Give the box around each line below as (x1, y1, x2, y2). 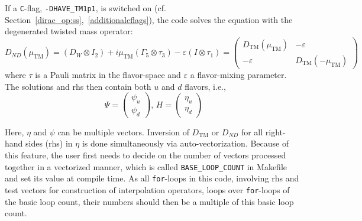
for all (241, 125, 263, 138)
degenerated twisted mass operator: (5, 25, 133, 37)
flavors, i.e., (185, 80, 226, 92)
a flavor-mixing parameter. (190, 68, 287, 80)
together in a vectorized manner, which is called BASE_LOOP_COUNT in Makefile (5, 160, 287, 173)
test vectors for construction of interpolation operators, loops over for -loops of (5, 183, 290, 196)
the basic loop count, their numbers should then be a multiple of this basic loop (5, 195, 294, 207)
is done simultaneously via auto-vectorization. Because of (82, 137, 289, 149)
